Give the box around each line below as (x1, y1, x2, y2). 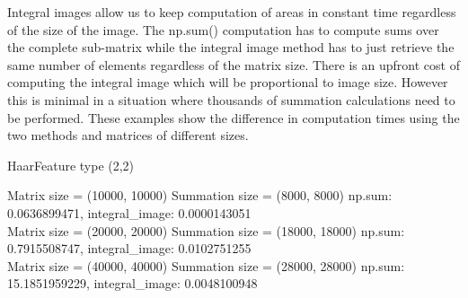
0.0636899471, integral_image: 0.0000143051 (7, 203, 252, 222)
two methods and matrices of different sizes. (7, 126, 249, 145)
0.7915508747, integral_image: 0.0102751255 (7, 239, 252, 258)
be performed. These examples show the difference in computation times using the (7, 108, 460, 127)
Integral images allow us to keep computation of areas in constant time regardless (7, 3, 456, 21)
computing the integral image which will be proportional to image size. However (7, 73, 448, 92)
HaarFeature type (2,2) (7, 155, 135, 174)
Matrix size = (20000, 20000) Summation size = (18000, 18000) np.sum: (7, 221, 405, 240)
